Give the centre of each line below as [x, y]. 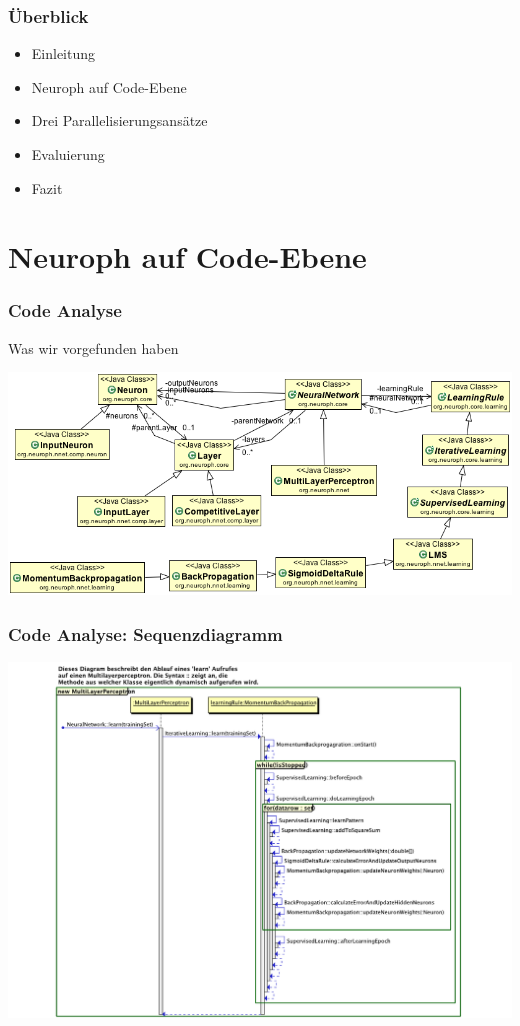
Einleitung [63, 53]
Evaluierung [68, 154]
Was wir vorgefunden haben [93, 347]
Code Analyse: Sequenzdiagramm [145, 633]
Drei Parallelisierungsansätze [119, 120]
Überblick [48, 15]
